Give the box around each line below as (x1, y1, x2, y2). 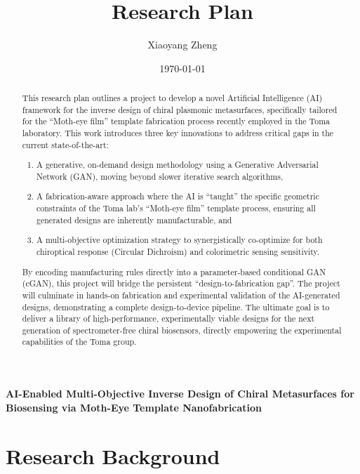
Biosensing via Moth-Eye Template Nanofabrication (6, 400, 262, 414)
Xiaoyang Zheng (147, 37, 218, 52)
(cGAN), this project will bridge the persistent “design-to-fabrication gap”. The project (22, 277, 340, 289)
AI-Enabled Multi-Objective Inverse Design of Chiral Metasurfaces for (6, 386, 354, 401)
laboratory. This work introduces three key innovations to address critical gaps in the (22, 127, 334, 139)
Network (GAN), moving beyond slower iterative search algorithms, (36, 170, 284, 182)
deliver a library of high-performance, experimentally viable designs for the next (22, 312, 315, 324)
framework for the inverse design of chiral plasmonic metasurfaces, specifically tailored (22, 103, 338, 115)
